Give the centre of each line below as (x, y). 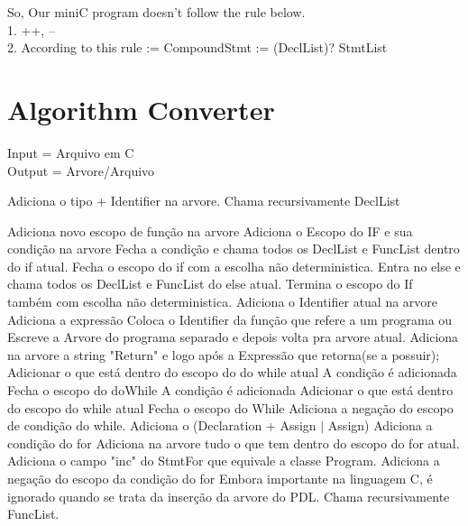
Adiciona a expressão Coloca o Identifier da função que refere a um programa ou (230, 319)
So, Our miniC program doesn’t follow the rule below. (156, 12)
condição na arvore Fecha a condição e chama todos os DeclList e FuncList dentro (234, 249)
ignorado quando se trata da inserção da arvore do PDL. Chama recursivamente (229, 496)
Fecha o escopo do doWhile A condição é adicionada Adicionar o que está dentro (230, 390)
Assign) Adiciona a (380, 425)
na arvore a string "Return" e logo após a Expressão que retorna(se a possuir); (224, 354)
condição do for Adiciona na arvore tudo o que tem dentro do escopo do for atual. (234, 443)
